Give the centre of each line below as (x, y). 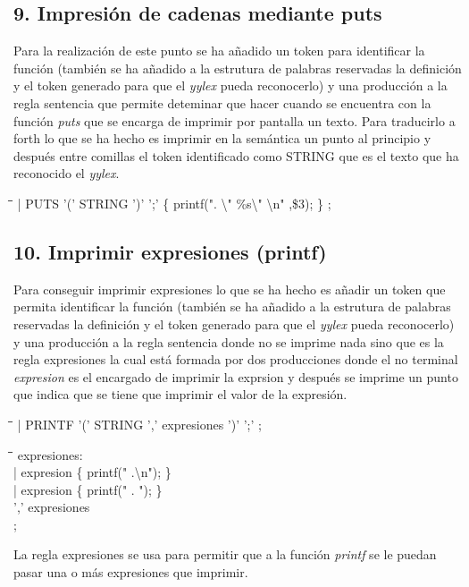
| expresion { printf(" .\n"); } (92, 472)
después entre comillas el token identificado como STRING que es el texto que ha (236, 155)
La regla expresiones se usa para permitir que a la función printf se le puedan (225, 554)
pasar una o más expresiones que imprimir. (131, 572)
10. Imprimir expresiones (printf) (170, 251)
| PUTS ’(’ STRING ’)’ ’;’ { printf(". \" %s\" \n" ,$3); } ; (174, 203)
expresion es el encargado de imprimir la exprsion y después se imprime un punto (236, 376)
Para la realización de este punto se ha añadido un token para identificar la (219, 51)
